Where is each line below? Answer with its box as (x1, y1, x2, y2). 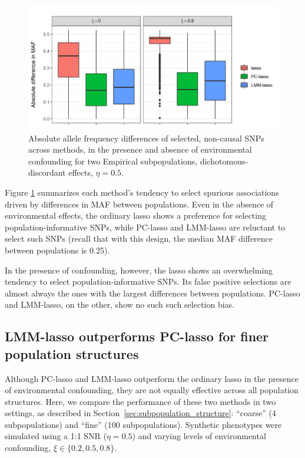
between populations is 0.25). (5, 243, 110, 256)
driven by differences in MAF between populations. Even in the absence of (5, 197, 274, 210)
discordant (28, 166, 66, 179)
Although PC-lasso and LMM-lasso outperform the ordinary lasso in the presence (5, 372, 299, 384)
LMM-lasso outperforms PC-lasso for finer (5, 327, 269, 345)
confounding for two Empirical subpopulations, (28, 154, 198, 167)
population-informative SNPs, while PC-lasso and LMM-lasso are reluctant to (5, 220, 286, 233)
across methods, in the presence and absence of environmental (28, 143, 252, 156)
